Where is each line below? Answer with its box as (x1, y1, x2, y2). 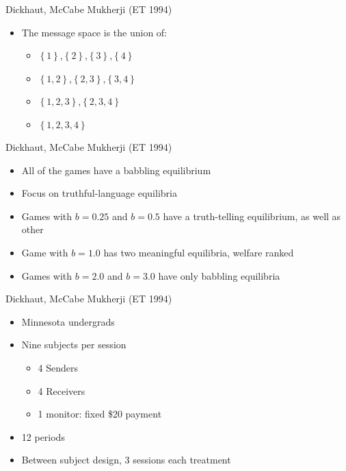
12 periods (21, 429, 65, 444)
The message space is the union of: (21, 25, 168, 39)
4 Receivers (38, 383, 85, 398)
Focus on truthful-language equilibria (21, 186, 177, 200)
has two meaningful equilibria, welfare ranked (103, 245, 294, 259)
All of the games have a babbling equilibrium (21, 162, 211, 177)
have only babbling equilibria (158, 268, 280, 282)
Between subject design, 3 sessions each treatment (21, 452, 231, 467)
